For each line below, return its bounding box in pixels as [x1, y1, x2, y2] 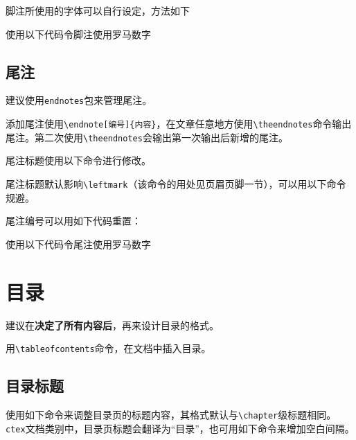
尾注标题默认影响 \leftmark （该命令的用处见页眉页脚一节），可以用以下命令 [6, 176, 346, 191]
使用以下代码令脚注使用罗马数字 [6, 26, 151, 41]
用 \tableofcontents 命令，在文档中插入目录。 [6, 341, 211, 355]
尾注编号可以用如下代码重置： [6, 213, 141, 228]
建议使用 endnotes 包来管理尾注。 [6, 93, 152, 107]
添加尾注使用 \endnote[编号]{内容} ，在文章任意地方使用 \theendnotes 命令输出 [6, 116, 352, 131]
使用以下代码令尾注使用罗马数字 [6, 236, 151, 251]
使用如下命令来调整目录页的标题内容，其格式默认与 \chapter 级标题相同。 [6, 407, 337, 421]
